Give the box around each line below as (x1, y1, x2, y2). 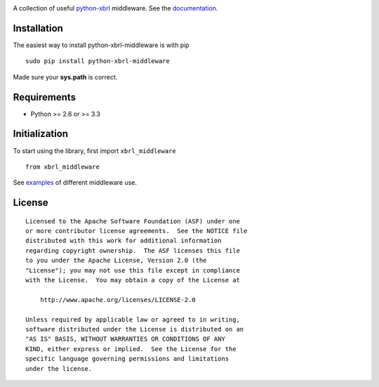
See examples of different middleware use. (13, 178, 137, 187)
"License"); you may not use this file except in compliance (25, 266, 240, 274)
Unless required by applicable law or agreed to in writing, (25, 315, 240, 323)
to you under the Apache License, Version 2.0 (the (25, 256, 207, 265)
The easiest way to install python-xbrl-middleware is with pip (13, 41, 189, 49)
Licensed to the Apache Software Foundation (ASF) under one (25, 217, 240, 225)
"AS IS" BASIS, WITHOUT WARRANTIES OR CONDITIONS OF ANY (25, 335, 226, 343)
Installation (13, 22, 63, 34)
